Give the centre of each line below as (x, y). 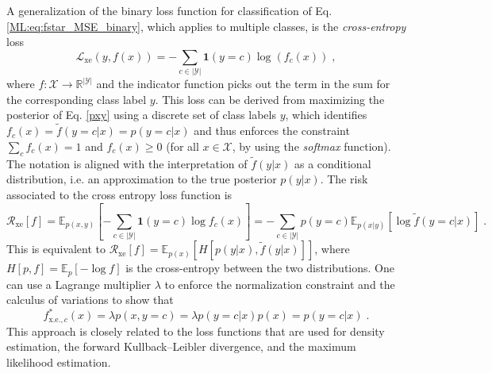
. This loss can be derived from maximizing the (270, 99)
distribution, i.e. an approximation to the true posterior (142, 179)
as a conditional (332, 163)
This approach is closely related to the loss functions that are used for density (196, 331)
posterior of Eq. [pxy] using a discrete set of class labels (141, 115)
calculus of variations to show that (90, 300)
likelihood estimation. (59, 361)
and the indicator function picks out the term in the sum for (243, 84)
